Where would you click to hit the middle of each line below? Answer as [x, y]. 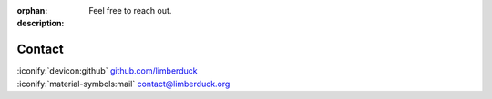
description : [41, 24]
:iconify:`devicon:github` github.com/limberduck [107, 71]
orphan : [32, 10]
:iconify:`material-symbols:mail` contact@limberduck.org [123, 84]
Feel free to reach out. [130, 10]
